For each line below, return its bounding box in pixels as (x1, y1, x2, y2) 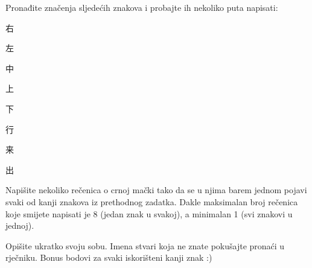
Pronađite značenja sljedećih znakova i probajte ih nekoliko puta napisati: (5, 1, 278, 13)
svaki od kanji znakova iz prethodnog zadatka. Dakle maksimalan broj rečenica (5, 195, 298, 208)
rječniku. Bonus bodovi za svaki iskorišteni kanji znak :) (5, 251, 212, 264)
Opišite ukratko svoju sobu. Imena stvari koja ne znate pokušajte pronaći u (5, 239, 285, 252)
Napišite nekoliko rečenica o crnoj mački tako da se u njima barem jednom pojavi (5, 183, 307, 196)
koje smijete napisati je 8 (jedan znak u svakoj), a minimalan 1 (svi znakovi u (5, 207, 293, 220)
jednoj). (5, 219, 34, 232)
